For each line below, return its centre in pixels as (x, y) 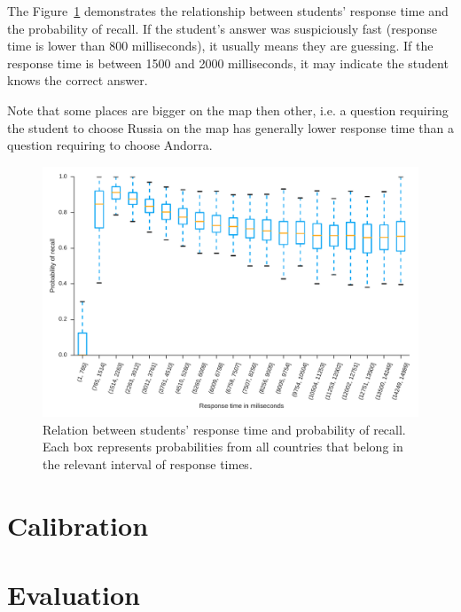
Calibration (78, 525)
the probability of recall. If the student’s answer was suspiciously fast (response (223, 28)
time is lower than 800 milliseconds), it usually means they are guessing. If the (220, 46)
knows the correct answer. (78, 80)
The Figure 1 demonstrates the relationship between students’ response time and (228, 11)
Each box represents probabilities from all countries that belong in (223, 447)
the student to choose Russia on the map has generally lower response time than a (231, 127)
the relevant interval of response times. (148, 463)
